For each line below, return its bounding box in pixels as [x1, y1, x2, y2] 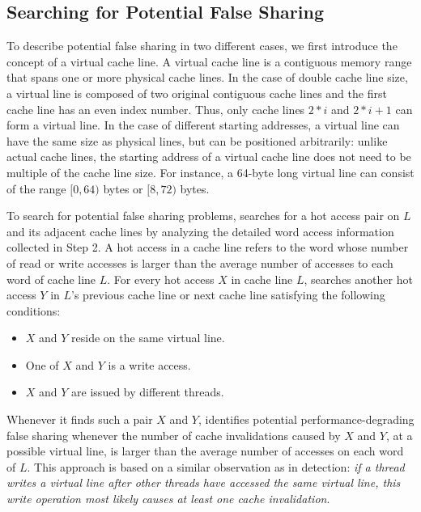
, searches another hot [304, 270, 413, 287]
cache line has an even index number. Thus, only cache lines [6, 100, 305, 117]
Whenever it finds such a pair [6, 411, 153, 428]
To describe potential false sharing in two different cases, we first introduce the [6, 37, 398, 54]
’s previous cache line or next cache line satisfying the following [71, 286, 385, 303]
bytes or [103, 180, 143, 197]
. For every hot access [107, 270, 215, 287]
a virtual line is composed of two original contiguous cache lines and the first [6, 84, 387, 101]
